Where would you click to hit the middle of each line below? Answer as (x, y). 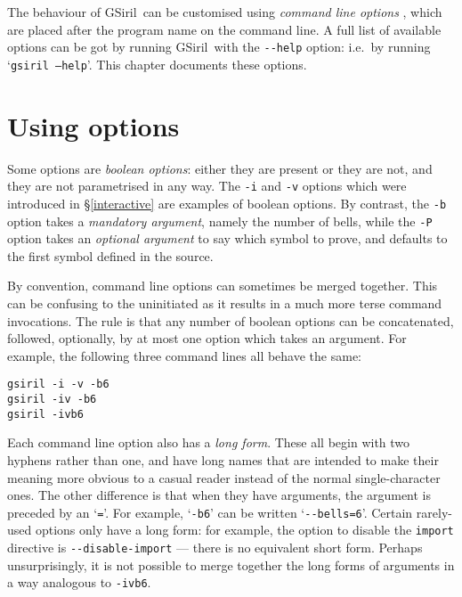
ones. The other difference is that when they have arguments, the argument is (219, 495)
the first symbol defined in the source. (110, 255)
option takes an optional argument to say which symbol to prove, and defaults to (227, 238)
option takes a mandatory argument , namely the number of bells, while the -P (220, 221)
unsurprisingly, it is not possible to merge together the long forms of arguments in (231, 564)
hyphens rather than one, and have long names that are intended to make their (223, 459)
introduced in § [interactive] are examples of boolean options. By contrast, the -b (227, 203)
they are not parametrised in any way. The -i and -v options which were (207, 186)
